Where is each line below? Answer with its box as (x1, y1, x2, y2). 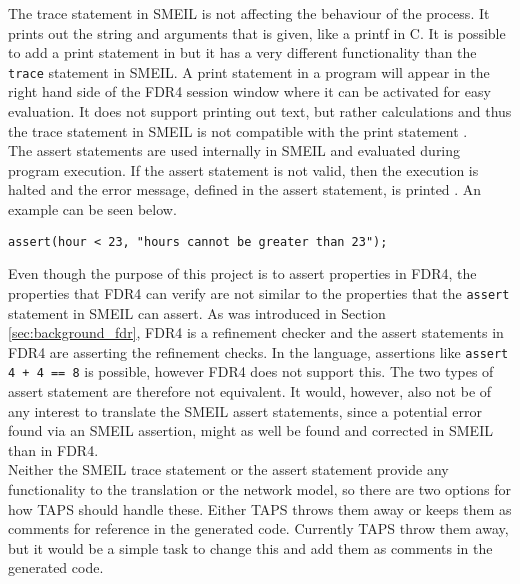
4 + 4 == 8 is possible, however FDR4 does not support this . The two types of (8, 361, 494, 382)
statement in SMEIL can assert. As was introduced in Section (8, 302, 386, 323)
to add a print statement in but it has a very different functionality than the (8, 42, 477, 63)
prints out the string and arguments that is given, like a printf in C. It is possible (8, 22, 506, 43)
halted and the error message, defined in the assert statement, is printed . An (8, 179, 482, 200)
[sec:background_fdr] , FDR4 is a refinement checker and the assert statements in (8, 322, 504, 343)
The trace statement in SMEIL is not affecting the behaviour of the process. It (8, 3, 490, 23)
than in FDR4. (8, 439, 99, 460)
